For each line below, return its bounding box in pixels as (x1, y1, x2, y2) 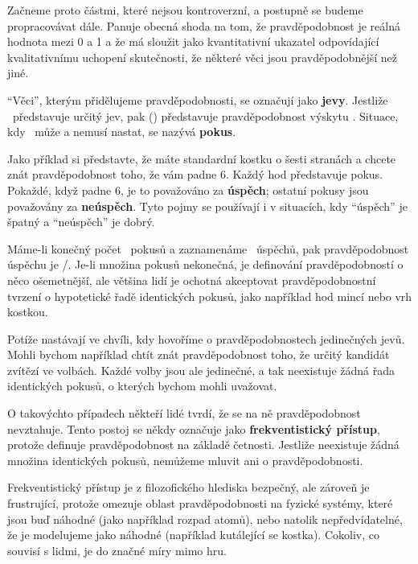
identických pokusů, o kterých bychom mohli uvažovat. (7, 377, 277, 394)
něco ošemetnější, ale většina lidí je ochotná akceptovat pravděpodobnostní (7, 271, 376, 288)
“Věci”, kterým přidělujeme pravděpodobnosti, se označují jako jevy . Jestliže (7, 91, 388, 108)
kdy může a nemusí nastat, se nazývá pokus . (7, 123, 236, 140)
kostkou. (7, 303, 48, 320)
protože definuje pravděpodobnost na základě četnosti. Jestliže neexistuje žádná (7, 436, 400, 453)
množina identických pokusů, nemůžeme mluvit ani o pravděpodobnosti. (7, 451, 363, 468)
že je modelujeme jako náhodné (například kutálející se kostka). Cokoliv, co (7, 526, 379, 543)
